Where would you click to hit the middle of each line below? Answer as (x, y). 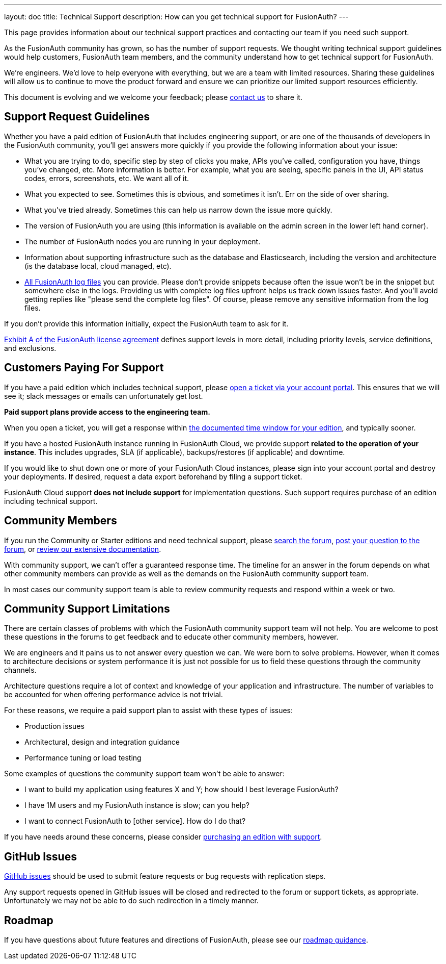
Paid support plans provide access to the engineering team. (107, 412)
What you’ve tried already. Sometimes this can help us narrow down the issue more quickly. (178, 210)
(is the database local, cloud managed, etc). (98, 266)
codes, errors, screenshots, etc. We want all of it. (107, 178)
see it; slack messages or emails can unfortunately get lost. (104, 396)
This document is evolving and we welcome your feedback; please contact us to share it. (153, 97)
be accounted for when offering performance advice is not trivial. (114, 695)
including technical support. (51, 501)
